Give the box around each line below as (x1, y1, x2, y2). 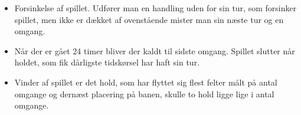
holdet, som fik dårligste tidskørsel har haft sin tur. (14, 56, 200, 68)
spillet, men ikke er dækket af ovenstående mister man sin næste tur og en (14, 13, 284, 25)
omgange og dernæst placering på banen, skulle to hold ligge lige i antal (14, 87, 274, 100)
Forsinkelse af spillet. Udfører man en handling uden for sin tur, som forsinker (14, 2, 297, 14)
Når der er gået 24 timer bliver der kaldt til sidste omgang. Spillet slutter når (14, 44, 295, 57)
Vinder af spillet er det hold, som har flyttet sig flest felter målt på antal (14, 75, 277, 88)
